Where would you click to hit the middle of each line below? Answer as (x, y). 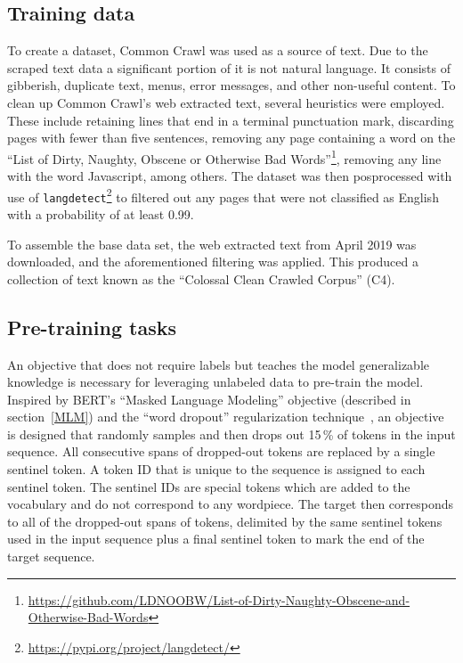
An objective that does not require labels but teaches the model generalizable (218, 364)
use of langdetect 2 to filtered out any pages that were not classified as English (223, 195)
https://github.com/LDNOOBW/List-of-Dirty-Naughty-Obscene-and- (219, 599)
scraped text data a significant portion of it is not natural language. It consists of (229, 67)
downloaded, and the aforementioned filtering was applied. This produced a (213, 262)
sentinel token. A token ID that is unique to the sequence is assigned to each (216, 469)
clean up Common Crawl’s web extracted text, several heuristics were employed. (226, 102)
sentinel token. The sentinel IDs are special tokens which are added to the (209, 486)
